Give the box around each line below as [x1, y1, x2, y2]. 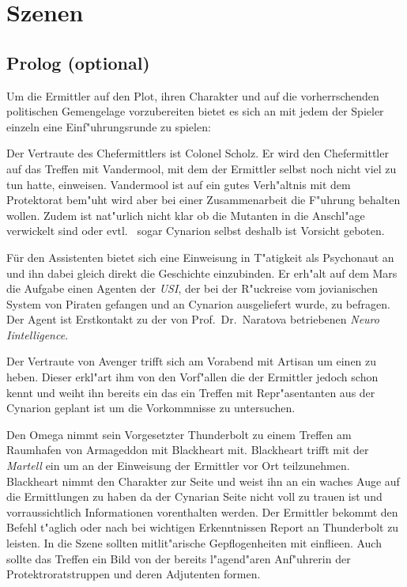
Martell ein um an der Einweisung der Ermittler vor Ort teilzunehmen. [6, 457, 350, 474]
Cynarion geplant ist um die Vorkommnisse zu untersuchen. [6, 400, 296, 416]
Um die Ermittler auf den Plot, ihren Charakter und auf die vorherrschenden [6, 87, 379, 104]
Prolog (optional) [6, 50, 150, 74]
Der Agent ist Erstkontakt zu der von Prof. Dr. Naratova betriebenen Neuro [6, 311, 379, 328]
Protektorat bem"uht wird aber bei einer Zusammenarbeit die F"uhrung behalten [6, 191, 401, 208]
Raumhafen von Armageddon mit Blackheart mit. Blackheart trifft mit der [6, 441, 369, 458]
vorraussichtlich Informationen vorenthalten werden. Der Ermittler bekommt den [6, 503, 398, 520]
